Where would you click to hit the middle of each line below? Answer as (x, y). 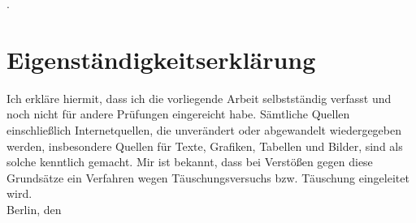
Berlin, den (34, 209)
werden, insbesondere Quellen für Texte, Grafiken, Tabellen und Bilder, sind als (205, 146)
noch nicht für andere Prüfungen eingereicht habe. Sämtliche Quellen (178, 114)
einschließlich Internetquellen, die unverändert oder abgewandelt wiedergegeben (204, 129)
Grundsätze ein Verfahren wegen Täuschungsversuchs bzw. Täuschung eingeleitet (208, 177)
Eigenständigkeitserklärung (161, 59)
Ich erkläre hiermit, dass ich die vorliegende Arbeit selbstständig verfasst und (199, 98)
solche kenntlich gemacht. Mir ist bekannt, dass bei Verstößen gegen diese (190, 162)
